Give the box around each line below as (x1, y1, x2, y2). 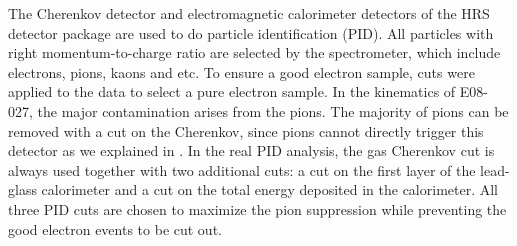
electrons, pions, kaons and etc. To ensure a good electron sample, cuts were (8, 61, 475, 82)
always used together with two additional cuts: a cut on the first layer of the (8, 159, 476, 180)
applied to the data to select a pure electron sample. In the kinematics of (8, 81, 456, 102)
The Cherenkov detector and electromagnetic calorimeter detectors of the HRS (8, 3, 490, 23)
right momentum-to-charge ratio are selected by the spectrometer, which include (8, 42, 501, 63)
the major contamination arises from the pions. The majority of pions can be (37, 100, 509, 121)
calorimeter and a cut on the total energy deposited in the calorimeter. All (41, 179, 499, 200)
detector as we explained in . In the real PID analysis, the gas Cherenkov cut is (8, 140, 495, 161)
